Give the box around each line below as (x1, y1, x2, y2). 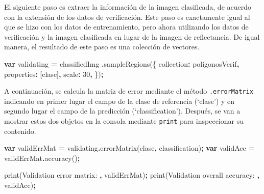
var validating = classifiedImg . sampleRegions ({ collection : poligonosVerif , (4, 58, 239, 69)
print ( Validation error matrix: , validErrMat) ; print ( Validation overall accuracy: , (4, 170, 259, 180)
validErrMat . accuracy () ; (4, 152, 80, 163)
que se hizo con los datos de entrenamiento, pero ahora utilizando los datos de (4, 21, 249, 32)
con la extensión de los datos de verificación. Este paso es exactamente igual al (4, 11, 250, 22)
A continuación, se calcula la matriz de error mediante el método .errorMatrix (4, 86, 253, 96)
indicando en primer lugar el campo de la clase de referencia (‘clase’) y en (4, 95, 235, 106)
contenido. (4, 125, 36, 136)
